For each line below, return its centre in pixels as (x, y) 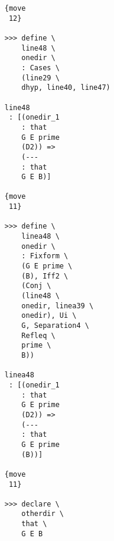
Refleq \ (38, 335)
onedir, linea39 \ (58, 306)
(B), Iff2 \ (45, 276)
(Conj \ (36, 286)
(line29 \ (40, 78)
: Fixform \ (45, 256)
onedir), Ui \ (49, 316)
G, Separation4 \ (55, 326)
